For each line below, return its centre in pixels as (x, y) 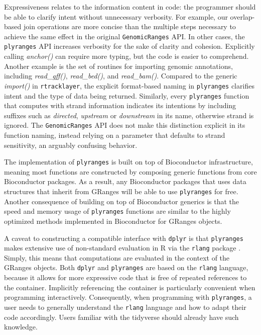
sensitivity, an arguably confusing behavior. (71, 145)
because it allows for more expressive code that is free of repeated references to (125, 277)
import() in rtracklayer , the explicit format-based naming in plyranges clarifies (129, 85)
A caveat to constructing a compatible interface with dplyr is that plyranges (124, 238)
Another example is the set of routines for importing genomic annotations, (118, 66)
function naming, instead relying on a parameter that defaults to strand (115, 135)
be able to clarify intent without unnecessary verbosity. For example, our (116, 16)
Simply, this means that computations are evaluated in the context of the (117, 257)
